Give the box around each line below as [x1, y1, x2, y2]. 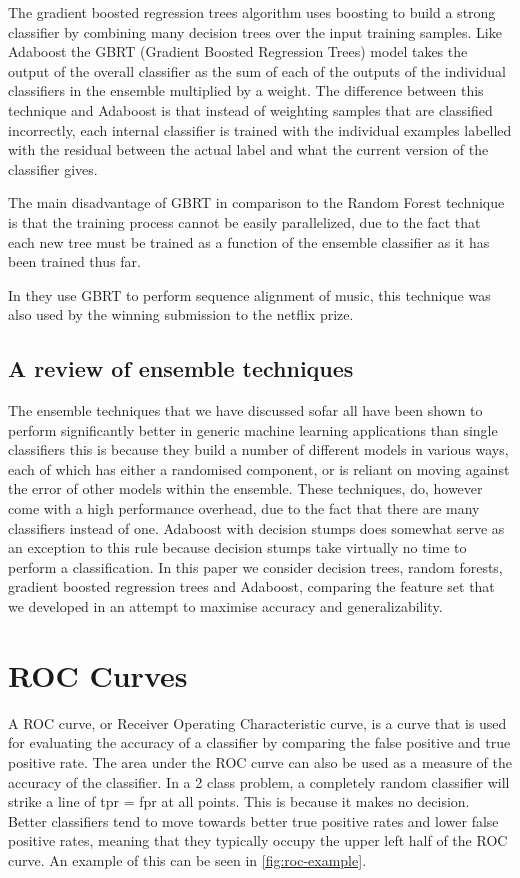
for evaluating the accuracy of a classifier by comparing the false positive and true [8, 732, 511, 753]
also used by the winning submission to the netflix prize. [8, 304, 354, 325]
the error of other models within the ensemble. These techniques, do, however [8, 478, 483, 499]
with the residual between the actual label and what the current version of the [8, 139, 489, 160]
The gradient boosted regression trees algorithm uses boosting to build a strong [8, 2, 496, 22]
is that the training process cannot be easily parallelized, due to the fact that [8, 211, 481, 232]
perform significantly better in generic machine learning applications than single [8, 419, 498, 440]
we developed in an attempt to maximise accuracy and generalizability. [8, 596, 443, 617]
